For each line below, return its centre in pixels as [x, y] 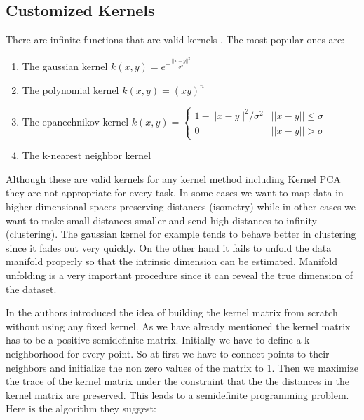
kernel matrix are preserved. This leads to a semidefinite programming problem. [177, 394]
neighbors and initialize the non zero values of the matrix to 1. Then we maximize [182, 367]
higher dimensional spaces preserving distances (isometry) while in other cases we [181, 206]
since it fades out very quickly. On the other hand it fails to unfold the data [169, 247]
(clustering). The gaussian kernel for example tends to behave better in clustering [181, 234]
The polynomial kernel [70, 89]
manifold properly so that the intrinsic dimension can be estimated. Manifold [171, 261]
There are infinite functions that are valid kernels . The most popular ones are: [175, 40]
